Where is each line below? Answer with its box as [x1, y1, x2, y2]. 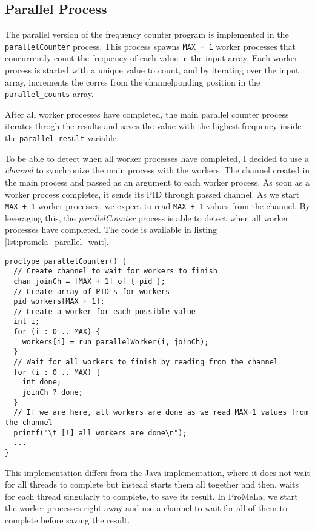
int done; [22, 378, 62, 387]
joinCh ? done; [22, 388, 83, 397]
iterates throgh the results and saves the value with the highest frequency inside [5, 119, 302, 132]
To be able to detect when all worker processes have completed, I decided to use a [5, 152, 309, 164]
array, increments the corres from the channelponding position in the [5, 75, 260, 88]
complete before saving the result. [5, 514, 130, 526]
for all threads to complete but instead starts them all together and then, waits [5, 478, 299, 491]
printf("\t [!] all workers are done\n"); [13, 428, 187, 437]
